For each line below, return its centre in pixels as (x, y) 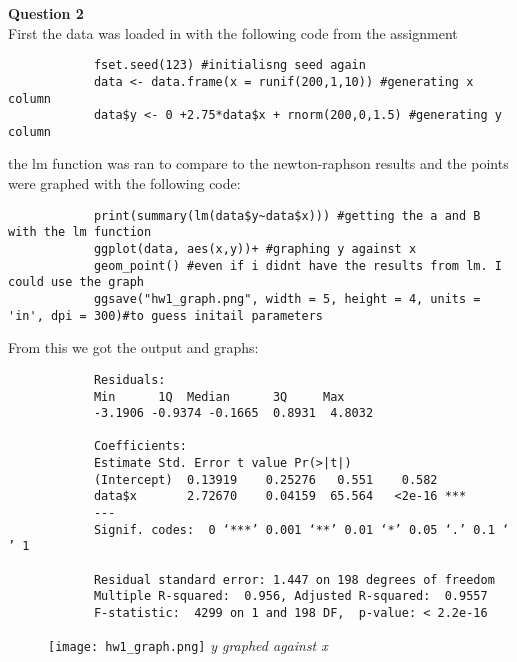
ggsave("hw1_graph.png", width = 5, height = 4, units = (287, 298)
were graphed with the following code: (124, 183)
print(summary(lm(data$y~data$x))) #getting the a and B (287, 215)
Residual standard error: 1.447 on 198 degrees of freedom (294, 579)
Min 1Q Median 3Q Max (219, 396)
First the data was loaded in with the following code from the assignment (233, 32)
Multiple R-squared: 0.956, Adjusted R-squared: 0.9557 (290, 596)
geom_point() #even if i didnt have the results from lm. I (297, 265)
